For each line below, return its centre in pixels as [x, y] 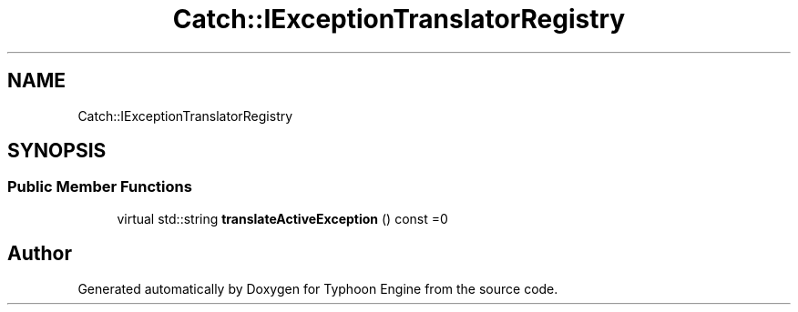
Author [40, 254]
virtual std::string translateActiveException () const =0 [282, 218]
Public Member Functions [100, 187]
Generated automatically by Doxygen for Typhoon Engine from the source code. [318, 288]
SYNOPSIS [57, 151]
